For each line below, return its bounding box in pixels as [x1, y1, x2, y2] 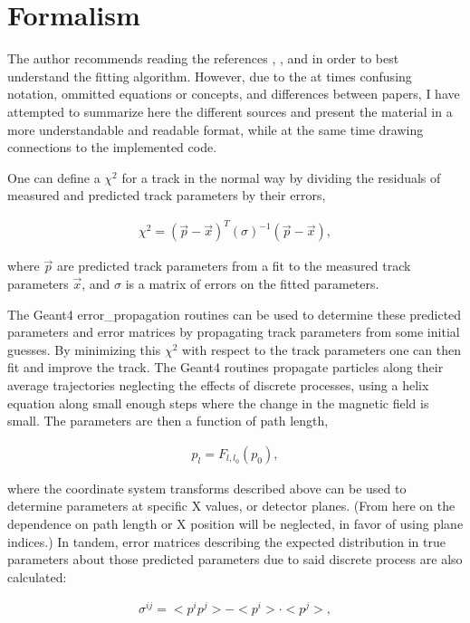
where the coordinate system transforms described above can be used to [7, 478, 407, 497]
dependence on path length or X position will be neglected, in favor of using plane [7, 513, 464, 532]
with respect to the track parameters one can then [182, 340, 461, 359]
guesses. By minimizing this [7, 340, 161, 359]
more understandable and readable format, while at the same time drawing [7, 120, 424, 139]
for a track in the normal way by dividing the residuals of [121, 168, 441, 187]
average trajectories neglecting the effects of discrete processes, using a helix [7, 375, 429, 394]
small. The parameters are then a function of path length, [7, 411, 329, 430]
